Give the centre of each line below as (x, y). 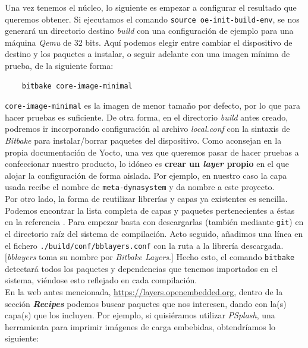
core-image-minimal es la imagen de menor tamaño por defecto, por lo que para (153, 105)
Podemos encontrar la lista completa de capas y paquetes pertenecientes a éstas (150, 210)
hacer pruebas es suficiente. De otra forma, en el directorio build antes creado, (147, 117)
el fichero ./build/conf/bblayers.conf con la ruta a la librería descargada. (144, 245)
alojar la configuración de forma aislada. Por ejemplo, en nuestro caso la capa (146, 175)
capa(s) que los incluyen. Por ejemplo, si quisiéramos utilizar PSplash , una (140, 315)
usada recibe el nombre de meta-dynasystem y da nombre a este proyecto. (140, 187)
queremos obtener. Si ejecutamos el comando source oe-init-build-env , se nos (152, 19)
